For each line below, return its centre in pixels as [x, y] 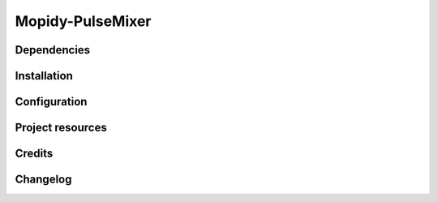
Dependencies [53, 50]
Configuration [51, 102]
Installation [44, 76]
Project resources [61, 128]
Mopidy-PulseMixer [83, 21]
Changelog [43, 180]
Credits [34, 154]
